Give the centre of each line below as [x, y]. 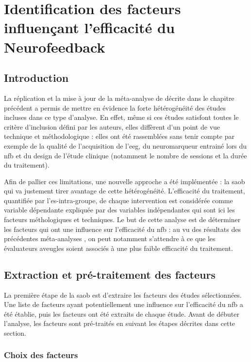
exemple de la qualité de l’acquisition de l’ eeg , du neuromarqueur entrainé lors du [125, 145]
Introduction [36, 78]
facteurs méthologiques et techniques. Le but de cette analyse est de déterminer [122, 219]
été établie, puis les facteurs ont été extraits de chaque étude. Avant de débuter [122, 314]
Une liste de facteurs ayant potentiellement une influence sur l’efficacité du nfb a [124, 304]
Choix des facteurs [41, 354]
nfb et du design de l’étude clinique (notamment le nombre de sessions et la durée [125, 155]
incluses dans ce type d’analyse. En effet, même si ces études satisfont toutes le [121, 117]
